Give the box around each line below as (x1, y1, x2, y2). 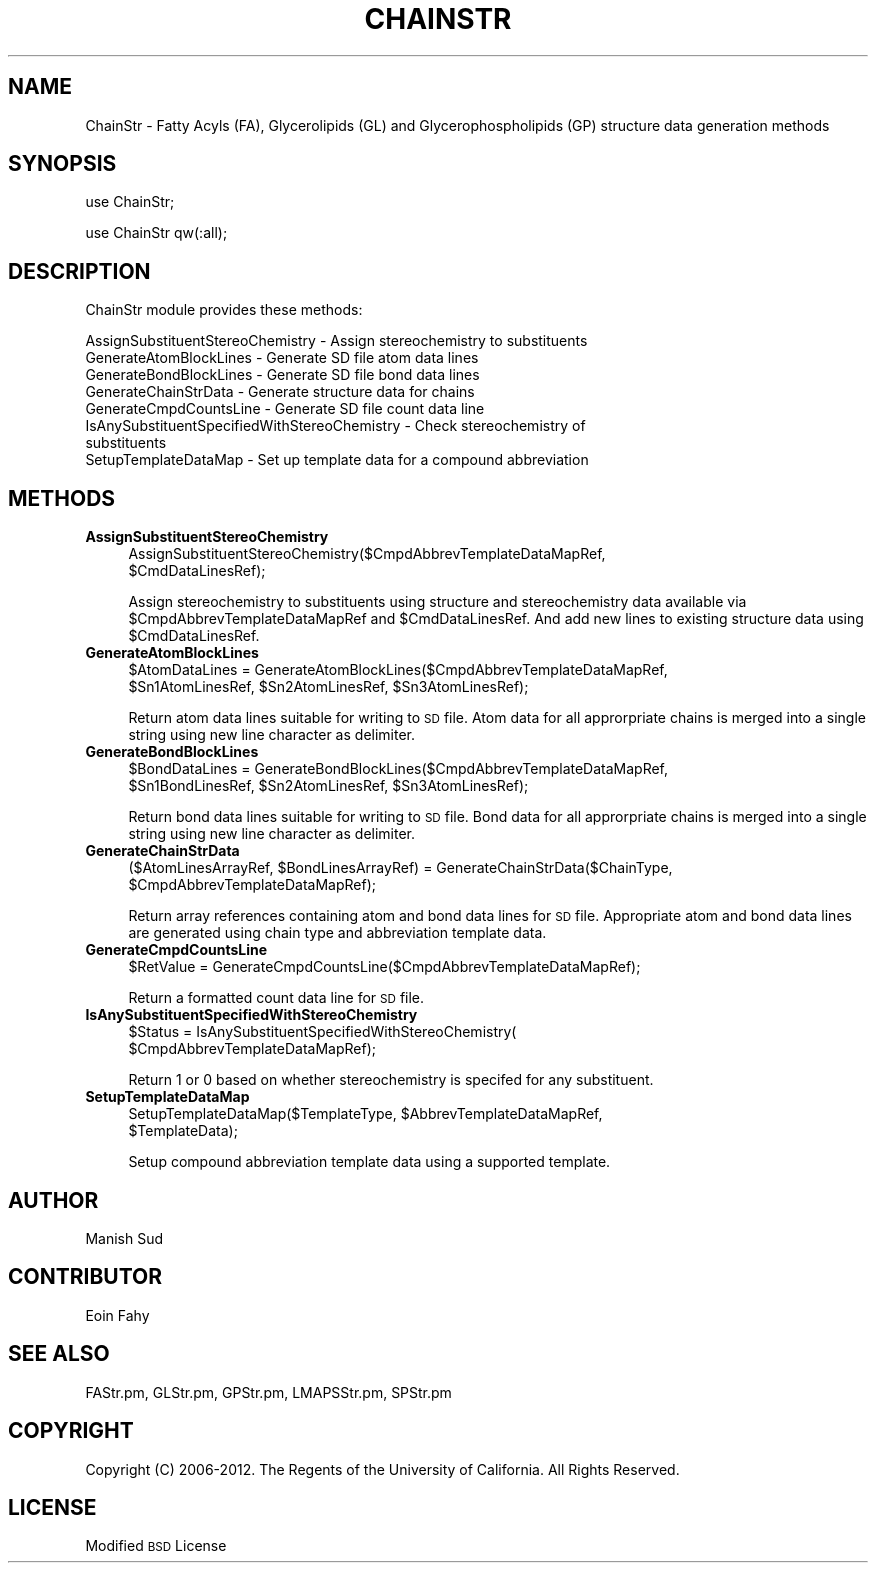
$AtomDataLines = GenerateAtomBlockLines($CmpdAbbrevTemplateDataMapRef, (128, 661, 668, 679)
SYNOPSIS (8, 151, 117, 177)
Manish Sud (85, 1229, 163, 1247)
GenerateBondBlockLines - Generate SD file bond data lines (85, 366, 480, 384)
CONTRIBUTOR (8, 1264, 163, 1290)
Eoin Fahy (85, 1306, 150, 1324)
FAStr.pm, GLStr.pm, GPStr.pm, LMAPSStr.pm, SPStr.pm (85, 1383, 452, 1401)
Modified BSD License (85, 1537, 227, 1555)
